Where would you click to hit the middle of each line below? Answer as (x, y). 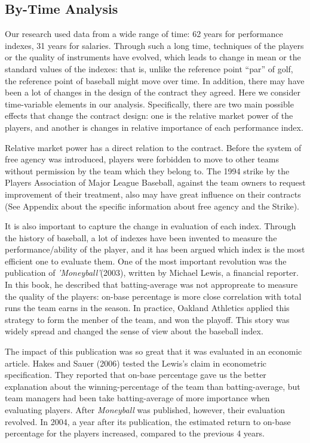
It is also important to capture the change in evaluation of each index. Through (151, 226)
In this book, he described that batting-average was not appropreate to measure (151, 284)
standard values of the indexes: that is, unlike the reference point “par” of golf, (149, 68)
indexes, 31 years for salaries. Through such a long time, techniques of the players (154, 45)
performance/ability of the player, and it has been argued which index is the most (155, 249)
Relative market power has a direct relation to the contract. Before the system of (153, 147)
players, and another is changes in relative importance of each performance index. (154, 127)
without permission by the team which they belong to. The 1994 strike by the (147, 170)
